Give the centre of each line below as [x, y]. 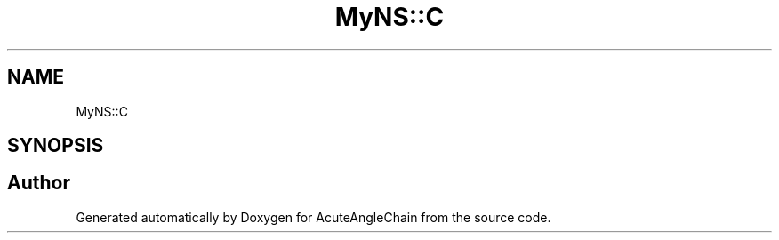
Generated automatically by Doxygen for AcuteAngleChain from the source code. [313, 217]
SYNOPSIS [56, 146]
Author [39, 183]
